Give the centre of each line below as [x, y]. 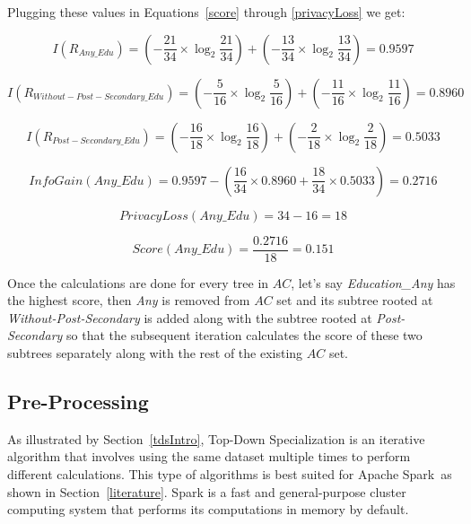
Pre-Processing [78, 402]
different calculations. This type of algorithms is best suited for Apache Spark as [230, 474]
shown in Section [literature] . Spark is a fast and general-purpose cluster [207, 491]
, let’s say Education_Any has [373, 282]
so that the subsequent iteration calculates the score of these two [244, 335]
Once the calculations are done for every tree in [138, 282]
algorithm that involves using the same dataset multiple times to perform [209, 456]
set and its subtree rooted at [355, 300]
